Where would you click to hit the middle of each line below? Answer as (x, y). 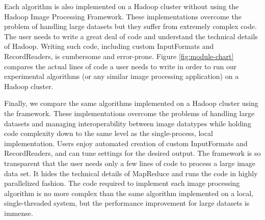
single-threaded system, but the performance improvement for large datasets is (127, 203)
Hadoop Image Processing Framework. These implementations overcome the (123, 16)
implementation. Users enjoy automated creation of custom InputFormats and (126, 143)
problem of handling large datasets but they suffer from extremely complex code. (130, 26)
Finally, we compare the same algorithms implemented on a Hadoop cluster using (131, 103)
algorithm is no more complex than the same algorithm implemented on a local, (129, 193)
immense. (19, 213)
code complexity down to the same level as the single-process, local (109, 133)
